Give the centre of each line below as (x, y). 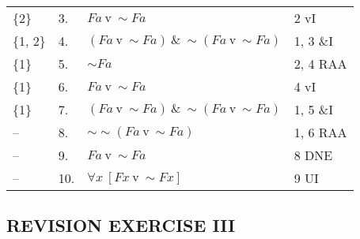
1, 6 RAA (320, 132)
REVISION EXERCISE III (121, 225)
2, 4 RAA (320, 63)
